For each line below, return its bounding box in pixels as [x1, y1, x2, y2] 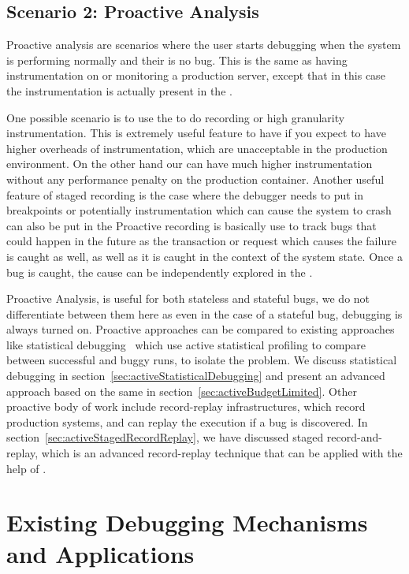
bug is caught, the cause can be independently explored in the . [6, 263, 313, 280]
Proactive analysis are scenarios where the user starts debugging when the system [6, 36, 401, 53]
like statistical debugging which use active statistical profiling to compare [6, 336, 366, 352]
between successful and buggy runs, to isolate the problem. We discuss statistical [6, 352, 397, 368]
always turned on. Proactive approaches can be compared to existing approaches [6, 321, 395, 337]
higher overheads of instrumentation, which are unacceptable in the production [6, 140, 388, 156]
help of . [6, 460, 46, 476]
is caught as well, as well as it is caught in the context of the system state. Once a [6, 248, 403, 264]
